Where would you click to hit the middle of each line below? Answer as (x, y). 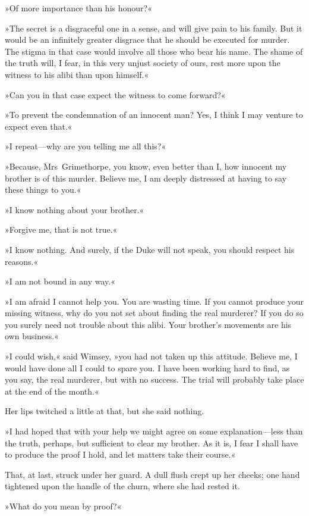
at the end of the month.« (52, 391)
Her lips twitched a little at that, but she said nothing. (105, 411)
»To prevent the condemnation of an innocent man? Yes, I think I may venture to (154, 115)
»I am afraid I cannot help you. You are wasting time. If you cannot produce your (154, 301)
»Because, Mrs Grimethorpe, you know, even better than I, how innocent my (146, 166)
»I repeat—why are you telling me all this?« (86, 146)
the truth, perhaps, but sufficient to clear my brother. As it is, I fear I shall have (152, 442)
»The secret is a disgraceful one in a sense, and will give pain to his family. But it (154, 28)
